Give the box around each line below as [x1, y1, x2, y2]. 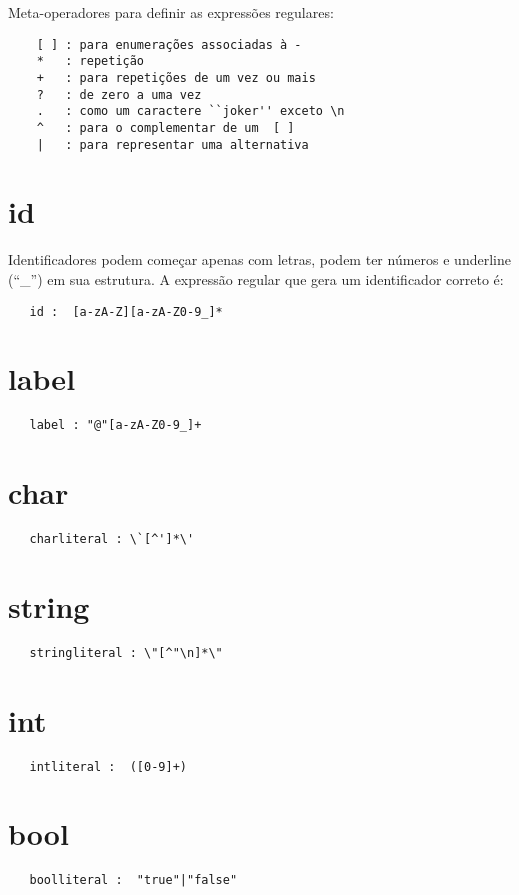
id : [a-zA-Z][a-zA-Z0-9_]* [29, 304, 223, 319]
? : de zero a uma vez [36, 87, 202, 102]
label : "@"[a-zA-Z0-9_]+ [29, 418, 202, 433]
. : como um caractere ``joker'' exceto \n [36, 104, 345, 119]
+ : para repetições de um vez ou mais [36, 70, 316, 85]
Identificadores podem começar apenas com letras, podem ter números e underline [8, 249, 511, 270]
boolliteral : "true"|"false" [29, 873, 238, 888]
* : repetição [36, 54, 145, 69]
